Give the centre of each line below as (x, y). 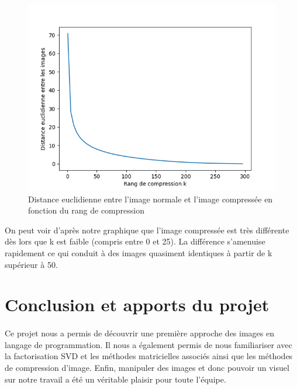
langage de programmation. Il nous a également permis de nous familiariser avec (148, 344)
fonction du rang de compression (86, 210)
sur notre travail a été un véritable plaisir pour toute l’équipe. (115, 379)
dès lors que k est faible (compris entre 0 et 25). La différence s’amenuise (135, 241)
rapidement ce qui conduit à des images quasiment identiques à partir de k (139, 252)
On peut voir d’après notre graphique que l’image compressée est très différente (147, 230)
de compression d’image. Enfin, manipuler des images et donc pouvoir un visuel (147, 367)
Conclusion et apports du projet (137, 304)
